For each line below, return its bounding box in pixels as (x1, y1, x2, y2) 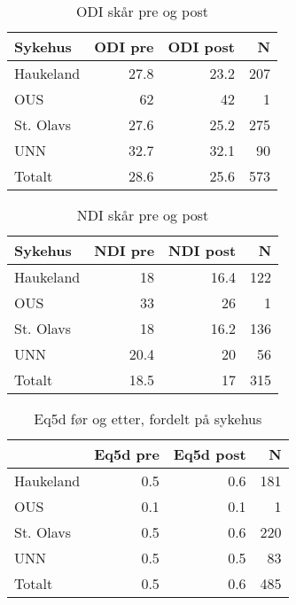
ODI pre (94, 36, 154, 57)
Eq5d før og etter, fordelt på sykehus (34, 408, 262, 429)
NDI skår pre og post (76, 205, 209, 225)
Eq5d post (173, 444, 246, 464)
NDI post (168, 240, 237, 260)
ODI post (167, 36, 235, 57)
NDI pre (94, 240, 155, 260)
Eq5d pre (94, 444, 160, 464)
